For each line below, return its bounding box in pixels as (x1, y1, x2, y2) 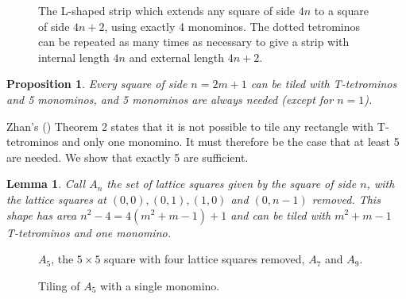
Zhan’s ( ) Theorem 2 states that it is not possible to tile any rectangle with (6, 117, 374, 134)
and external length (129, 48, 225, 65)
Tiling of (38, 277, 80, 293)
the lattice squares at (6, 190, 106, 207)
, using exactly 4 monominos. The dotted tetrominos (104, 17, 361, 34)
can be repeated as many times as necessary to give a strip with (38, 33, 350, 50)
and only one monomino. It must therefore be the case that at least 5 (62, 133, 400, 150)
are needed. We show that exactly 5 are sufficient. (6, 148, 249, 165)
